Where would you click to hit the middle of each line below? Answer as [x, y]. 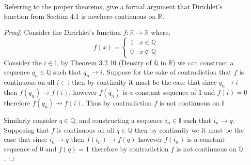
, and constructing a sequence [119, 120]
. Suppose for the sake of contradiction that [167, 72]
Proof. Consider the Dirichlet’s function [63, 32]
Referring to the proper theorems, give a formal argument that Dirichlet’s [113, 6]
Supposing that [27, 129]
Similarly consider [31, 120]
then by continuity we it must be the [189, 129]
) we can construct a [203, 62]
